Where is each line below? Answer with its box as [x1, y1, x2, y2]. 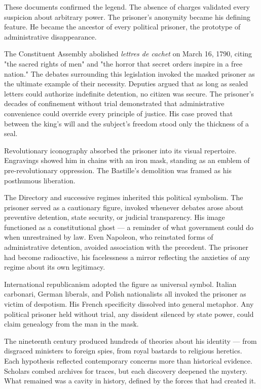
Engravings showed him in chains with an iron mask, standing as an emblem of [4, 155, 250, 166]
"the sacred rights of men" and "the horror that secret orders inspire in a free [4, 58, 243, 69]
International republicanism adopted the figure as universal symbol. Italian [4, 278, 237, 289]
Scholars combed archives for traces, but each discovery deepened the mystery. [4, 365, 248, 376]
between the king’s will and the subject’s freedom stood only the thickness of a [4, 118, 249, 128]
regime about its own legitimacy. [4, 262, 105, 272]
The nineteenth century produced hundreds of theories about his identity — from [4, 335, 257, 346]
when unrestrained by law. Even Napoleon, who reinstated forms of [4, 232, 213, 242]
